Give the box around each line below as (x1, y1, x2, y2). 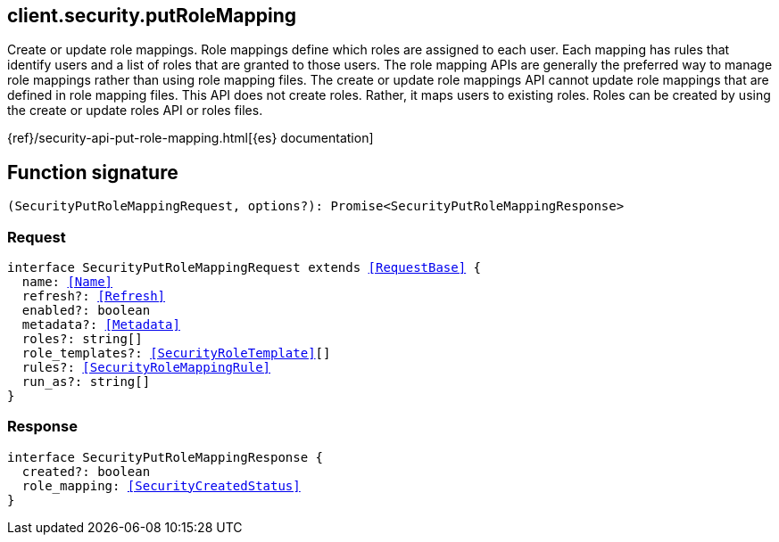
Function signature (7, 160, 178, 184)
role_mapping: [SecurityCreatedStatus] (21, 478, 301, 493)
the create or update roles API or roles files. (7, 103, 263, 119)
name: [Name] (21, 275, 113, 290)
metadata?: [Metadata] (21, 317, 180, 333)
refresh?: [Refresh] (21, 289, 166, 304)
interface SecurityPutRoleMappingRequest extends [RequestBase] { (7, 260, 482, 275)
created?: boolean (21, 464, 151, 479)
